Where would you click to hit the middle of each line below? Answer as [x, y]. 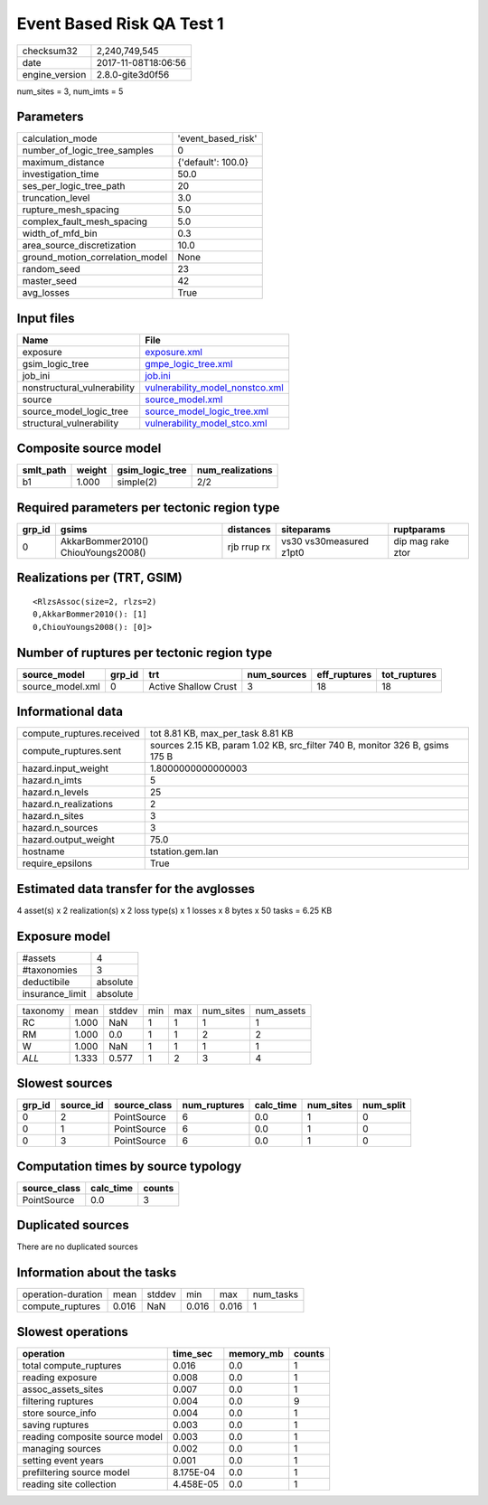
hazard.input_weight [65, 768]
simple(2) [137, 482]
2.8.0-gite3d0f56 [133, 74]
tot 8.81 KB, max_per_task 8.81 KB [221, 734]
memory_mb [256, 1353]
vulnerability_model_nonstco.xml [214, 387]
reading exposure [60, 1377]
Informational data [70, 712]
